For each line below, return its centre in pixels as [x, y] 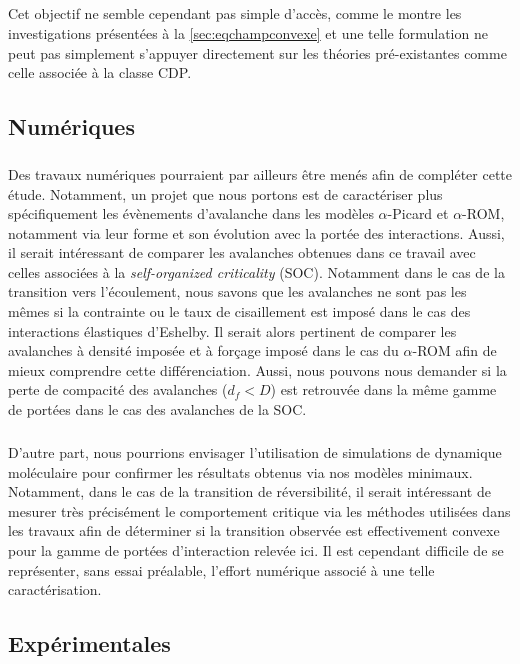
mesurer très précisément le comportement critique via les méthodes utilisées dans [259, 510]
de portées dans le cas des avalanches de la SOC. [157, 409]
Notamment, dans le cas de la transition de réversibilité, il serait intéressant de [249, 491]
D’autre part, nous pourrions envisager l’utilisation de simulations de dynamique [255, 452]
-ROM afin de [454, 350]
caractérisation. [55, 589]
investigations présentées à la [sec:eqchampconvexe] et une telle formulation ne [248, 32]
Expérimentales [89, 643]
